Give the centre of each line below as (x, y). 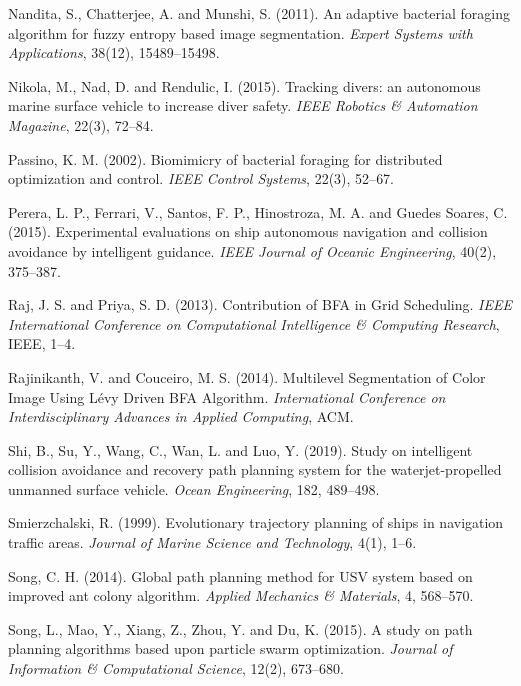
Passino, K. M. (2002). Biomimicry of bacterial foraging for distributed (225, 158)
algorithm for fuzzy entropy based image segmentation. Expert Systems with (240, 32)
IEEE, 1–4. (42, 343)
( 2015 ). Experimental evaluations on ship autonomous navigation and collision (248, 231)
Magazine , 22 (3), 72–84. (81, 124)
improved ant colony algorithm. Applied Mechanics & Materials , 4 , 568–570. (241, 595)
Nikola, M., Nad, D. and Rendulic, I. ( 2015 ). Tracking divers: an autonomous (244, 85)
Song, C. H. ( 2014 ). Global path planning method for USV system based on (240, 575)
